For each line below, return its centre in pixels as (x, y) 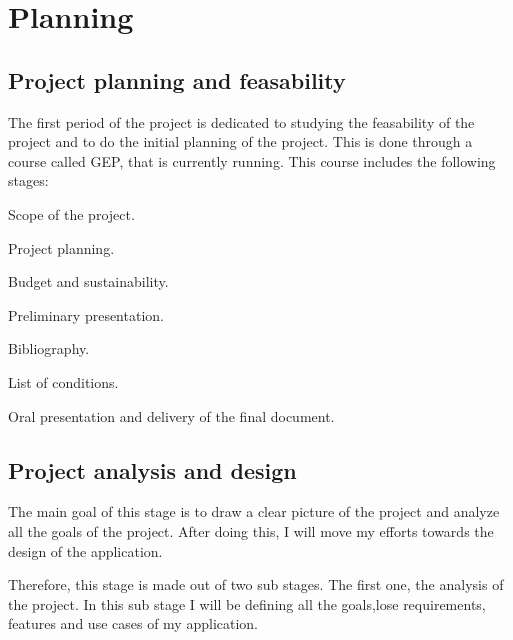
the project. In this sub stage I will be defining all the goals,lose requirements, (247, 603)
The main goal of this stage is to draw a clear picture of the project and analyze (254, 511)
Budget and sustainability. (88, 281)
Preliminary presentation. (86, 314)
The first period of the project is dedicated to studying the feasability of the (241, 121)
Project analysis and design (152, 469)
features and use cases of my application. (133, 623)
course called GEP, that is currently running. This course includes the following (252, 160)
